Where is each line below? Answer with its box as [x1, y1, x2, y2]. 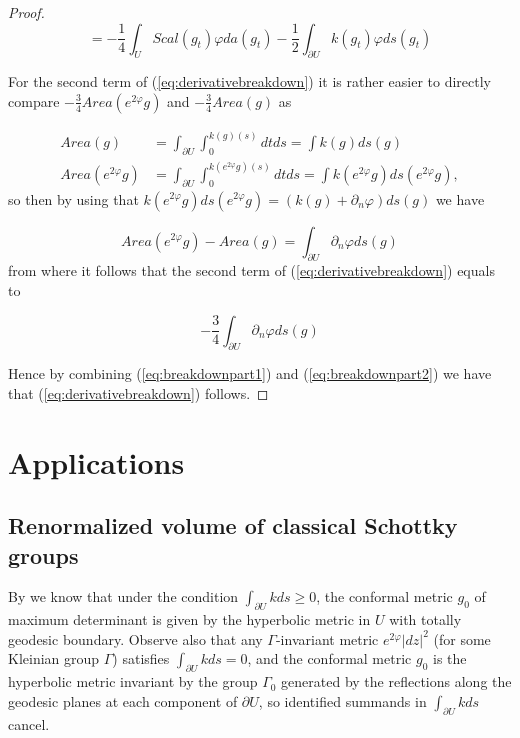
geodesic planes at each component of [8, 690, 238, 711]
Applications [8, 441, 185, 482]
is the [432, 648, 467, 669]
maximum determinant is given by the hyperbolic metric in [8, 609, 371, 630]
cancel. [8, 713, 50, 734]
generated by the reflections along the [281, 671, 512, 692]
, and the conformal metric [247, 648, 412, 669]
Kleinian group [8, 648, 100, 669]
